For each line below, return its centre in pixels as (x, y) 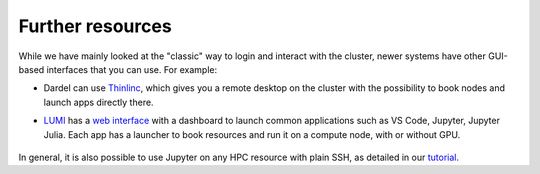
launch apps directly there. (98, 102)
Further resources (95, 26)
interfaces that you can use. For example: (132, 69)
